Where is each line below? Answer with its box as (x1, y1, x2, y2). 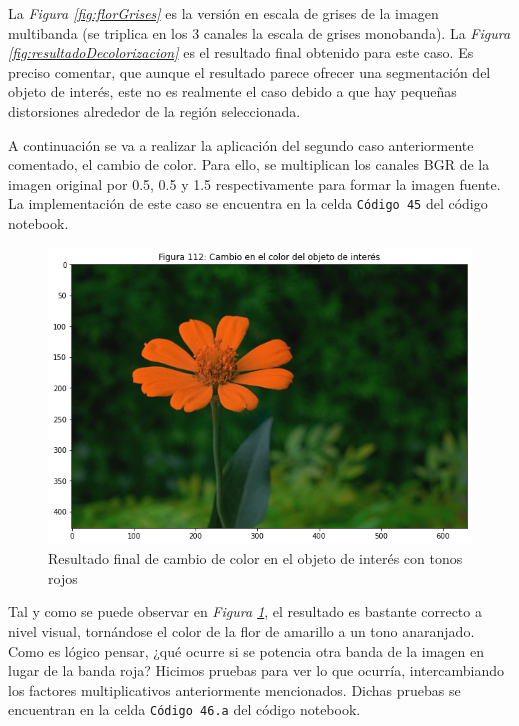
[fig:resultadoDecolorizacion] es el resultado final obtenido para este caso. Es (8, 42, 474, 63)
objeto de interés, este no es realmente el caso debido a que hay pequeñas (8, 81, 457, 102)
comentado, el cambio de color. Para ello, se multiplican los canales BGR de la (8, 154, 490, 175)
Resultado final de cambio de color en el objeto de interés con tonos (48, 548, 463, 569)
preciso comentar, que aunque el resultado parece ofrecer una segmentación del (8, 61, 491, 82)
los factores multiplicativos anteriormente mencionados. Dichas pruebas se (8, 679, 461, 700)
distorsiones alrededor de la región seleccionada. (8, 100, 301, 121)
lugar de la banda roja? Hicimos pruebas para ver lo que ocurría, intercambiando (8, 660, 504, 681)
